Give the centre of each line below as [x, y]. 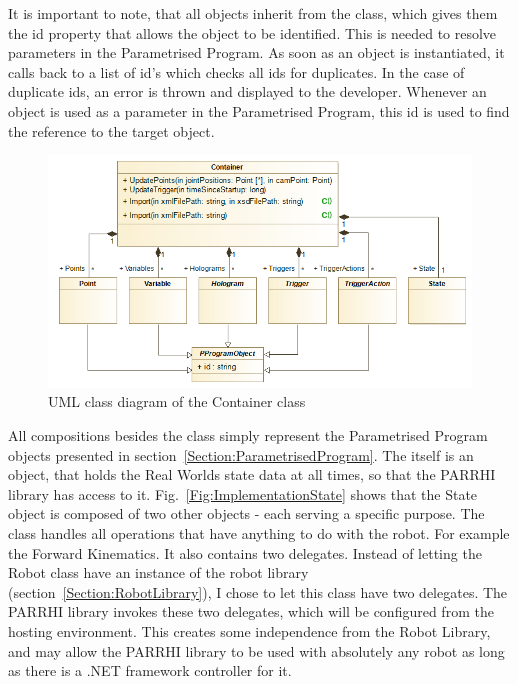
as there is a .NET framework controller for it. [150, 670]
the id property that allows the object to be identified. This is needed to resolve [252, 32]
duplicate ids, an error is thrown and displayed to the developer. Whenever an [247, 91]
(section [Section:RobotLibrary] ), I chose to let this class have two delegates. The [258, 591]
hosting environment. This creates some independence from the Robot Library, [249, 630]
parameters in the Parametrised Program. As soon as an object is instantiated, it [256, 52]
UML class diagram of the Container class [177, 401]
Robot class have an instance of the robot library [158, 572]
